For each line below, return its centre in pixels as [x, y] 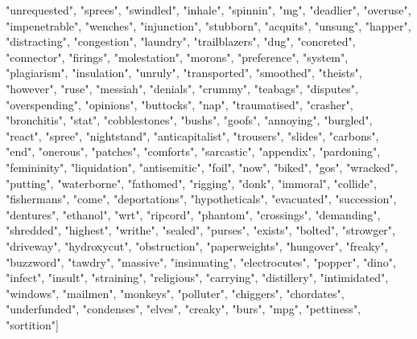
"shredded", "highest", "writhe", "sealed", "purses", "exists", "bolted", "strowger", [200, 230]
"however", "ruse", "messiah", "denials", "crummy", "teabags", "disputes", [182, 88]
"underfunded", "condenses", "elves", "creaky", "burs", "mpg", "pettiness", [184, 309]
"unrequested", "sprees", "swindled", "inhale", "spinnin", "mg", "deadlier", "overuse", [208, 10]
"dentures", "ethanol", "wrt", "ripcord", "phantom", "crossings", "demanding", [193, 214]
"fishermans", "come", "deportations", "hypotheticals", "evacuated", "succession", [201, 199]
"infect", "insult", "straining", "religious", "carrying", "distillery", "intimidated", [197, 278]
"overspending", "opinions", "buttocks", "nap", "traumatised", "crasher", [180, 104]
